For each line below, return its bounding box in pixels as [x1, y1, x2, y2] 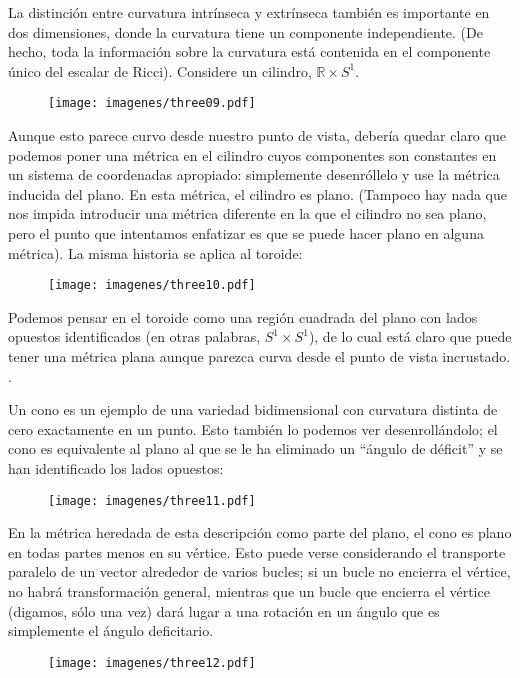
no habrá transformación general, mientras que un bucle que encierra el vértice [8, 581, 490, 602]
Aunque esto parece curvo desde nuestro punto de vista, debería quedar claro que [8, 125, 506, 146]
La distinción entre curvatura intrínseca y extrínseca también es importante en [8, 2, 490, 22]
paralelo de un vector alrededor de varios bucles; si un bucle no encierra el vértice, [8, 561, 511, 582]
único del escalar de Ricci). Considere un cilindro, [8, 60, 312, 81]
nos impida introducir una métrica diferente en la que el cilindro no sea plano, [8, 203, 487, 224]
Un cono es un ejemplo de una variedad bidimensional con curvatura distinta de [8, 399, 498, 420]
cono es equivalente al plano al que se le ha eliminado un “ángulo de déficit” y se [8, 438, 503, 459]
